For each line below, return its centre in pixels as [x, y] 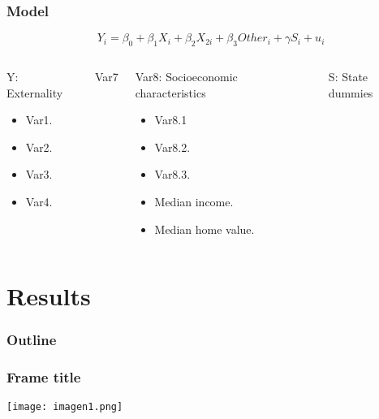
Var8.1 [171, 120]
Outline [32, 340]
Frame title [44, 377]
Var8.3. [172, 174]
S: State [348, 77]
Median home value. [205, 229]
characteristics [170, 92]
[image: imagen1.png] [65, 406]
